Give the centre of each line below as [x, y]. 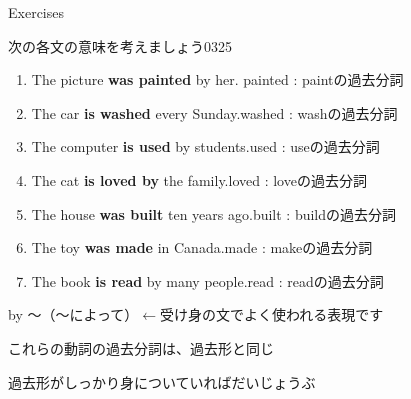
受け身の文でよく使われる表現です [272, 314]
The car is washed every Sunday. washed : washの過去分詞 [214, 112]
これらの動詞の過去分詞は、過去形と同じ [141, 347]
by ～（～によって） [73, 314]
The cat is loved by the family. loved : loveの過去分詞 [199, 179]
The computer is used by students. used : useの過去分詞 [205, 146]
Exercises [36, 12]
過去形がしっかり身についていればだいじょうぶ [162, 381]
